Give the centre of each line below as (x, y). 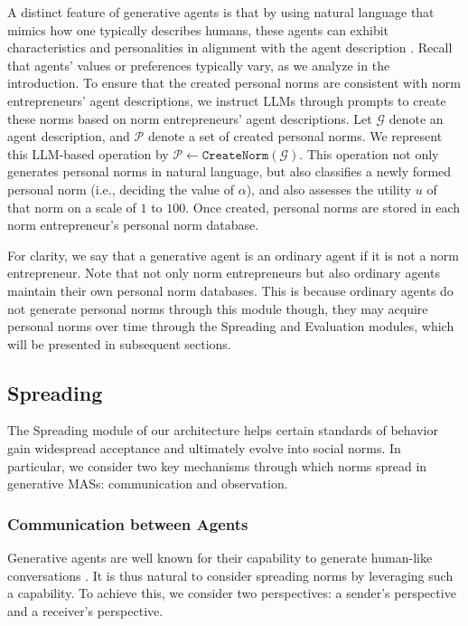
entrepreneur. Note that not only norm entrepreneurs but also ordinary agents (224, 273)
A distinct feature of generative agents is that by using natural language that (221, 12)
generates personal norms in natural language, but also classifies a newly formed (229, 171)
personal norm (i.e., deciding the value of (121, 189)
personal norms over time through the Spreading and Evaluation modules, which (231, 326)
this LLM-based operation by (88, 153)
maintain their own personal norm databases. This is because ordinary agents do (230, 290)
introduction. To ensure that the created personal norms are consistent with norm (234, 83)
